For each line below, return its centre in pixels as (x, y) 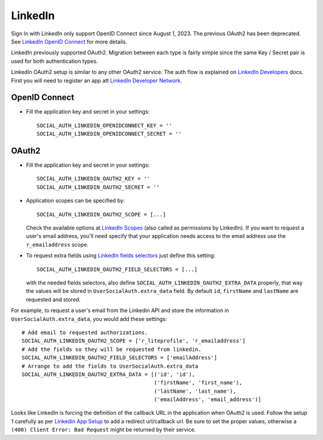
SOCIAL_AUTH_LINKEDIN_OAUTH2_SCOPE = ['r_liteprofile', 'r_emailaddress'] (134, 341)
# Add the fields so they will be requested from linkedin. (112, 349)
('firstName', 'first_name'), (198, 383)
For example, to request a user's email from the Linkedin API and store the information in (120, 310)
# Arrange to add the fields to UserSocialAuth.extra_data (110, 366)
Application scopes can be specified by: (75, 201)
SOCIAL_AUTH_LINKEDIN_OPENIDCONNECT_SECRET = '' (109, 134)
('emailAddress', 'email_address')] (208, 400)
